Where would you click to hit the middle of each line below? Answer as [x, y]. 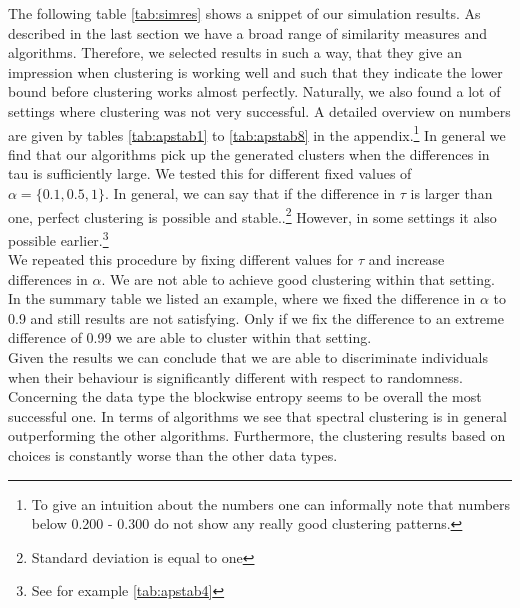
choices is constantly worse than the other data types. [173, 455]
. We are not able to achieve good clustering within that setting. [298, 278]
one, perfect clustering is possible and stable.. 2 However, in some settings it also [252, 215]
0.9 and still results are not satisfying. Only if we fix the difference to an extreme [256, 317]
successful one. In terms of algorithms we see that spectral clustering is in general [257, 415]
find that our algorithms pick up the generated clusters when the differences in [249, 153]
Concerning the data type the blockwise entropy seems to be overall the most [245, 396]
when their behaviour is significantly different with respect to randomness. [235, 376]
